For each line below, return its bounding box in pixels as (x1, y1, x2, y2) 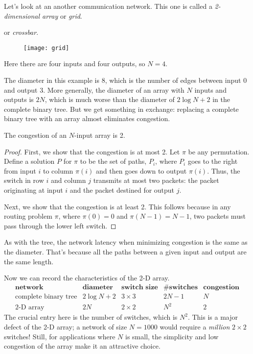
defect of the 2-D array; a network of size (4, 321, 127, 331)
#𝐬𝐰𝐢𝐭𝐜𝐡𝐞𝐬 (163, 283, 198, 291)
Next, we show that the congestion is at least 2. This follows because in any (4, 201, 231, 211)
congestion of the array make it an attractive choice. (4, 341, 161, 351)
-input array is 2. (74, 130, 125, 140)
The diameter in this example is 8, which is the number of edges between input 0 (4, 75, 247, 85)
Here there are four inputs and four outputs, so (4, 58, 145, 69)
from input (4, 165, 36, 176)
